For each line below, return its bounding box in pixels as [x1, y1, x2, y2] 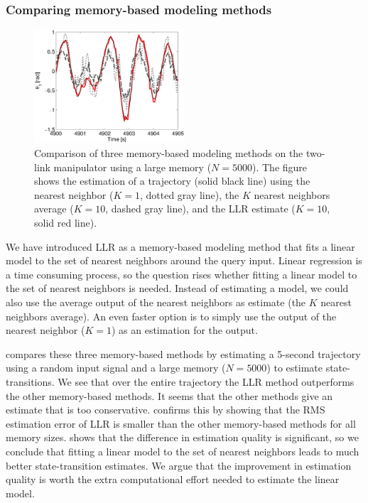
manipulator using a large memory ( [53, 159, 212, 174]
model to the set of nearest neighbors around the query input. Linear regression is [6, 253, 362, 268]
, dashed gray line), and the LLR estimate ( [105, 201, 296, 216]
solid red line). [34, 215, 97, 230]
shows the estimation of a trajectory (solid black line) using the [34, 173, 310, 188]
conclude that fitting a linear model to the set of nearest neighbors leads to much [6, 443, 359, 458]
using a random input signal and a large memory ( [6, 360, 226, 375]
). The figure [252, 159, 308, 174]
